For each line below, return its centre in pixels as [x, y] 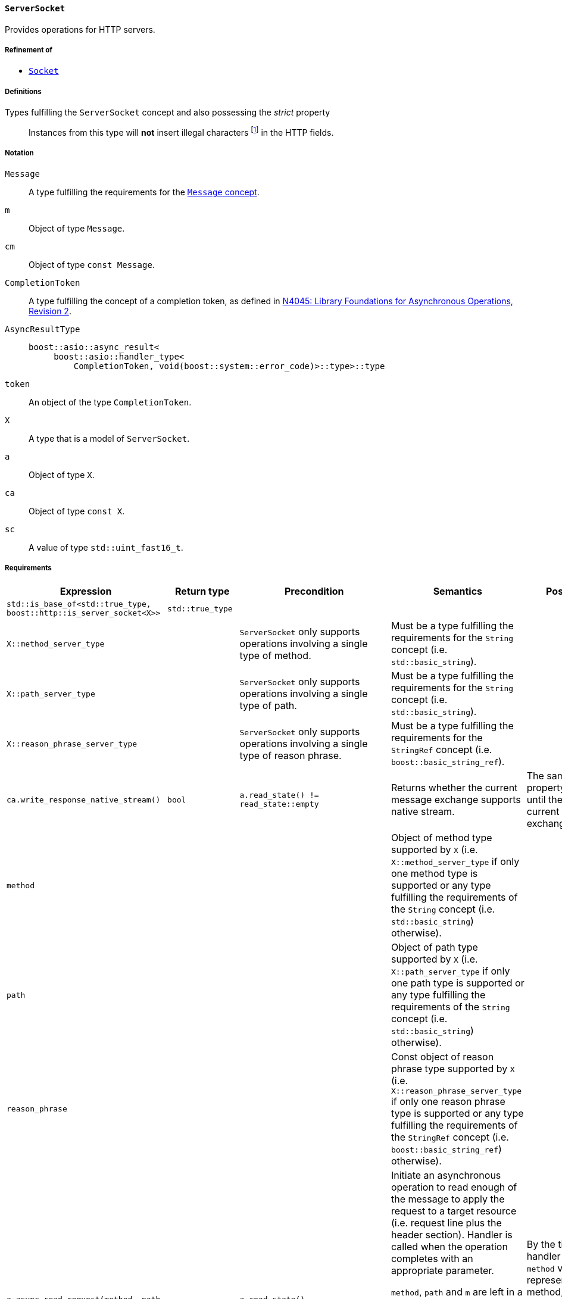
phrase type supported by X [453, 1069]
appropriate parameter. [442, 1271]
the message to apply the [448, 1199]
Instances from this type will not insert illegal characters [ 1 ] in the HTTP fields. [181, 132]
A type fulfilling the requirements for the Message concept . [144, 192]
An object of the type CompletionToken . [110, 402]
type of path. [268, 706]
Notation [19, 153]
